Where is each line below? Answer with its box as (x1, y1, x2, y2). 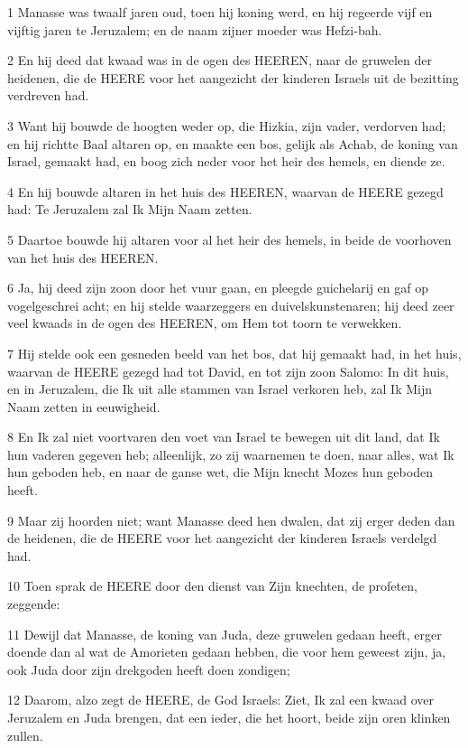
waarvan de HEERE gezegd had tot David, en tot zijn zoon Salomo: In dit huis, (7, 361, 449, 380)
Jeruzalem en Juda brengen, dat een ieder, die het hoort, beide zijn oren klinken (7, 708, 451, 726)
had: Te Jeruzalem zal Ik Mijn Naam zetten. (7, 200, 252, 219)
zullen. (7, 725, 43, 744)
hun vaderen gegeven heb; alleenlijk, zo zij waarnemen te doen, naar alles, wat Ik (7, 444, 454, 463)
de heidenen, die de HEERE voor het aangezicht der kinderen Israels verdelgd (7, 528, 437, 547)
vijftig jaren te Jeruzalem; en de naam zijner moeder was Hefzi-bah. (7, 20, 382, 39)
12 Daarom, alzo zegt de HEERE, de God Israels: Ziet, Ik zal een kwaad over (7, 690, 435, 709)
